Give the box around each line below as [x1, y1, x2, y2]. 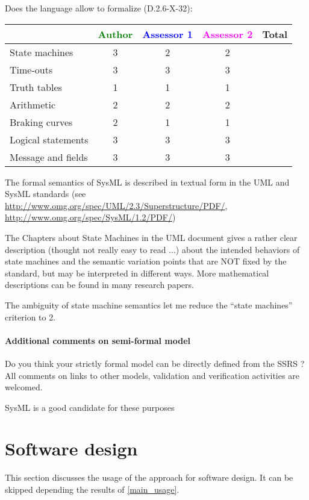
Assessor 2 [202, 27, 253, 41]
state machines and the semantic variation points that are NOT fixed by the [5, 255, 287, 267]
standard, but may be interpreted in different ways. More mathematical [5, 266, 269, 279]
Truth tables [10, 80, 62, 94]
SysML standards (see [5, 187, 86, 200]
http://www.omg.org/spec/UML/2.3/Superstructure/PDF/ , [5, 199, 228, 211]
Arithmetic [10, 97, 56, 111]
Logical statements [10, 132, 89, 146]
